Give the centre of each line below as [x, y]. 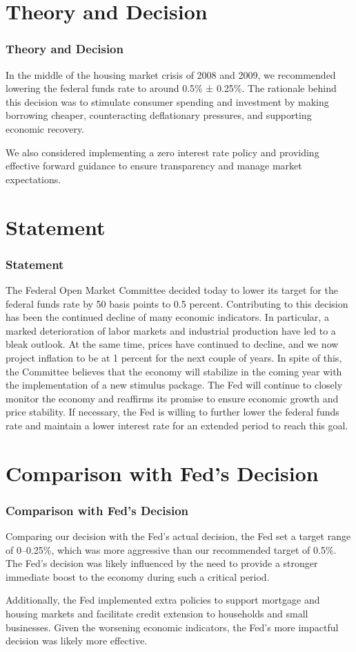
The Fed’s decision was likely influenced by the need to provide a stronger [162, 563]
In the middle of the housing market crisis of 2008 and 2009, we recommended [171, 74]
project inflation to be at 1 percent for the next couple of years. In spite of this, [174, 357]
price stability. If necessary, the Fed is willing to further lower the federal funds [172, 412]
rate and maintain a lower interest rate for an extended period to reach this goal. [177, 425]
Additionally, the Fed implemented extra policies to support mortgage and [163, 600]
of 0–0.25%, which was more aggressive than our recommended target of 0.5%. [171, 549]
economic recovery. [45, 128]
